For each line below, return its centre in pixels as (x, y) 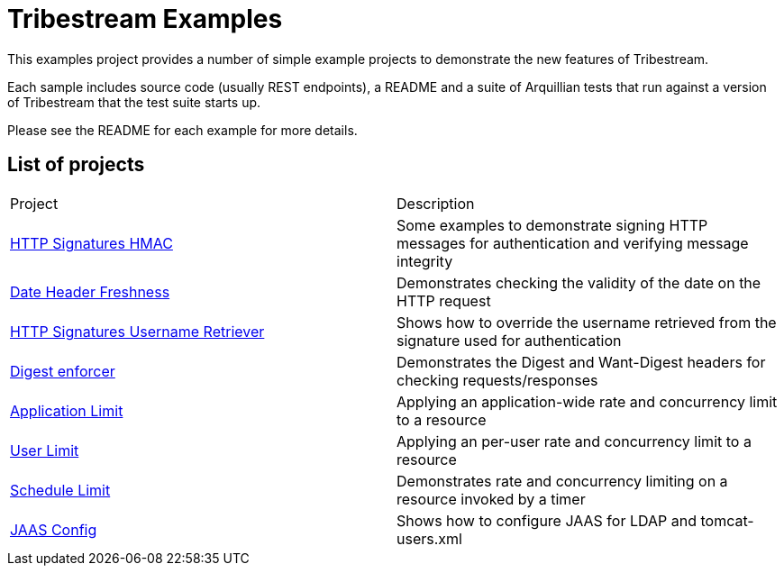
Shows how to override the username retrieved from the (587, 322)
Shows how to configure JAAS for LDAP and (547, 520)
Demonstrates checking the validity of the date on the (579, 282)
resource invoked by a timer (491, 499)
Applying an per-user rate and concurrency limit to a (574, 441)
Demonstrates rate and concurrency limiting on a (562, 481)
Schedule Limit (60, 490)
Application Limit (67, 410)
